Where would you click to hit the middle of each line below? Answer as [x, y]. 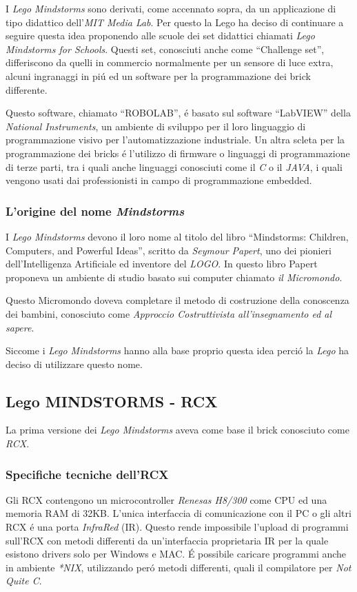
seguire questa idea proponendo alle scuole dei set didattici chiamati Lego [160, 35]
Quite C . [24, 581]
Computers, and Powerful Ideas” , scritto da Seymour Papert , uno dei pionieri [169, 250]
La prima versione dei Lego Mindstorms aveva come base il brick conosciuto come [177, 430]
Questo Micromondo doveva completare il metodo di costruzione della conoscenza [177, 300]
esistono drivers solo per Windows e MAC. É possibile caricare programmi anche [176, 554]
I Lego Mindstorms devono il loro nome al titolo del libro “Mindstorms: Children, [177, 236]
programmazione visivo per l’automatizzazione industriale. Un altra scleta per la [175, 140]
